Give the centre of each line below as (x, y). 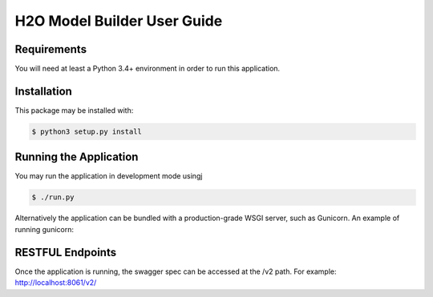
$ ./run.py (53, 197)
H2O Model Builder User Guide (119, 21)
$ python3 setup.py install (87, 131)
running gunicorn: (44, 229)
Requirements (51, 49)
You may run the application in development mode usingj (109, 176)
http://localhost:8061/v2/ (56, 283)
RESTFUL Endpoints (65, 252)
